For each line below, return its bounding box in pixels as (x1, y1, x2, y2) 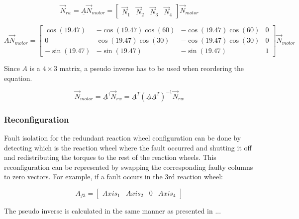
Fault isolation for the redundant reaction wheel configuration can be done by (4, 133, 241, 143)
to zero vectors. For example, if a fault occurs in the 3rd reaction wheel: (4, 171, 223, 182)
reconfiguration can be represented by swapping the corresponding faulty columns (4, 161, 253, 172)
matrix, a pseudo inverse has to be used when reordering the (59, 63, 244, 73)
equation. (4, 73, 32, 83)
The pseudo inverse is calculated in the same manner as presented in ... (4, 205, 221, 216)
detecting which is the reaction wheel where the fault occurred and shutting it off (4, 142, 252, 152)
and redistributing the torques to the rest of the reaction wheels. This (4, 152, 216, 162)
